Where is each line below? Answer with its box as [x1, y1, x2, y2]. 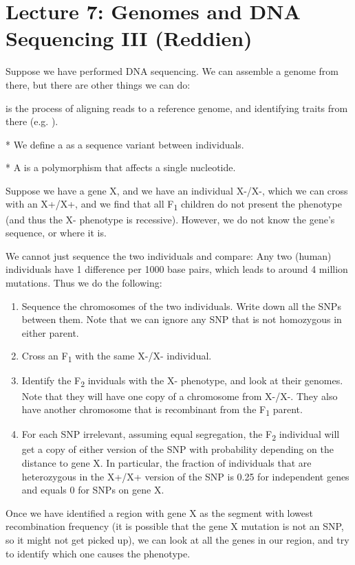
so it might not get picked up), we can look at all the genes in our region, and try [6, 533, 349, 546]
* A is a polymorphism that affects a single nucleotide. [6, 160, 236, 175]
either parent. [21, 325, 79, 340]
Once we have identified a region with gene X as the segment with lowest [6, 505, 314, 520]
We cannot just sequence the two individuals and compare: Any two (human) [6, 248, 332, 263]
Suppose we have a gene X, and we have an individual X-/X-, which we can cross [6, 183, 348, 197]
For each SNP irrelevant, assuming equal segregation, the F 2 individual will [21, 427, 340, 443]
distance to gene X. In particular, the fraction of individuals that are [21, 456, 312, 470]
